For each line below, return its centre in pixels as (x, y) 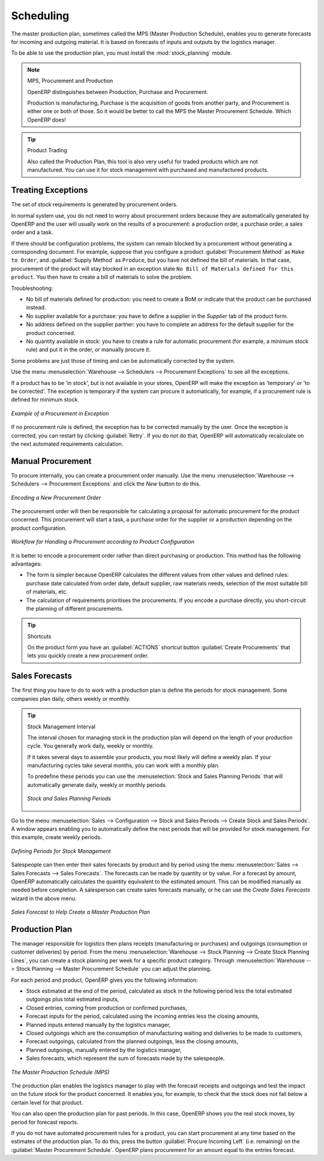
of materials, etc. (47, 592)
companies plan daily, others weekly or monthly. (71, 698)
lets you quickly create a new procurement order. (88, 656)
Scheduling (40, 16)
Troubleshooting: (32, 288)
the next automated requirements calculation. (67, 444)
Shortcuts (39, 636)
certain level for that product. (47, 1102)
